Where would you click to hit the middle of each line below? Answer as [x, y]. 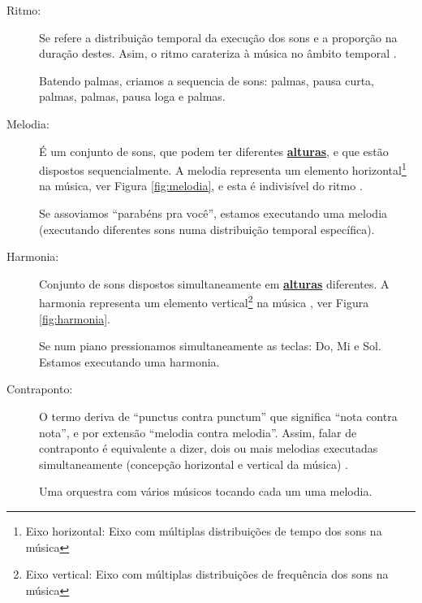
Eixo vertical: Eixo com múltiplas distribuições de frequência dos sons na [207, 574]
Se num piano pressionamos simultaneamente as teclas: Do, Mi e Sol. [210, 346]
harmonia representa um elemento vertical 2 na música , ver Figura [204, 301]
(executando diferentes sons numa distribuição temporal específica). [207, 229]
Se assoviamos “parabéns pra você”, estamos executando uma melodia [213, 213]
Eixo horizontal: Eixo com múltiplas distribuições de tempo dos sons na [204, 530]
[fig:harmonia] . [75, 318]
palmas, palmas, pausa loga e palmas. [132, 96]
